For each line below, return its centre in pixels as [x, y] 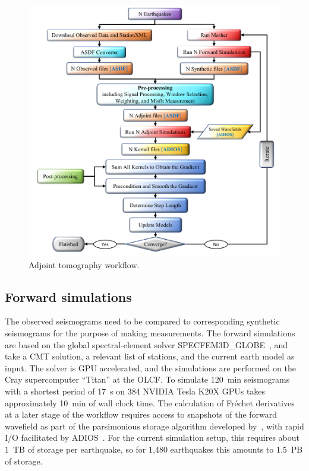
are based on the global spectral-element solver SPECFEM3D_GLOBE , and [146, 344]
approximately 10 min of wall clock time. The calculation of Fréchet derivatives [150, 402]
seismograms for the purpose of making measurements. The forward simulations [150, 332]
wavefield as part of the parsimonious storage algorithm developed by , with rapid [154, 426]
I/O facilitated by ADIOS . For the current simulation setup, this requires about [152, 437]
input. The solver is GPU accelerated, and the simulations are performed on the [151, 367]
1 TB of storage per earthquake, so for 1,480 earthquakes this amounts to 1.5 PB [154, 449]
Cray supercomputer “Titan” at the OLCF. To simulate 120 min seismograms [147, 379]
